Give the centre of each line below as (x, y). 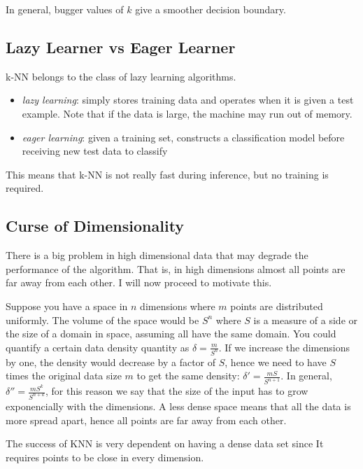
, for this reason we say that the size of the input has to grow (177, 391)
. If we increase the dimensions (284, 347)
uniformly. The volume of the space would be (102, 320)
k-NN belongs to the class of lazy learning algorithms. (121, 76)
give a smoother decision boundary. (211, 9)
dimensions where (178, 306)
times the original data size (64, 376)
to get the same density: (188, 376)
